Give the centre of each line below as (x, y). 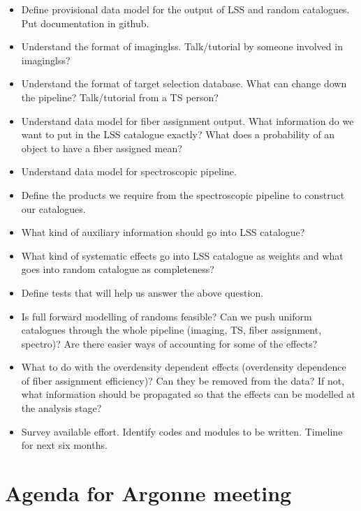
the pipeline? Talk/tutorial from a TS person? (120, 97)
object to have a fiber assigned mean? (102, 148)
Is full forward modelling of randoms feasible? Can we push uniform (167, 316)
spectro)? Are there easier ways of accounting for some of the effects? (169, 343)
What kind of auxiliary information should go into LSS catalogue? (163, 232)
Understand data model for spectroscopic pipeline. (129, 171)
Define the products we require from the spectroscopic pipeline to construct (183, 194)
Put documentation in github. (85, 23)
